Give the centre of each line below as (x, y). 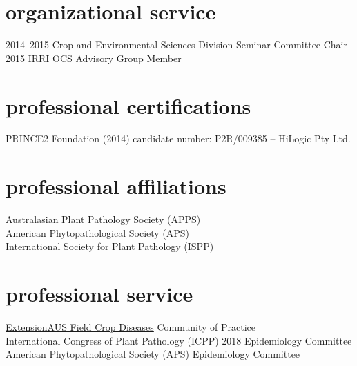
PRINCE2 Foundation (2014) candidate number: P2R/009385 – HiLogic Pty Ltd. (178, 138)
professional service (99, 294)
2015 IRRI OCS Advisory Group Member (94, 58)
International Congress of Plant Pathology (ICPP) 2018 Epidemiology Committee (179, 340)
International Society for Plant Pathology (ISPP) (110, 246)
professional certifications (128, 105)
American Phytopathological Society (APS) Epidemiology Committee (153, 354)
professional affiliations (116, 186)
